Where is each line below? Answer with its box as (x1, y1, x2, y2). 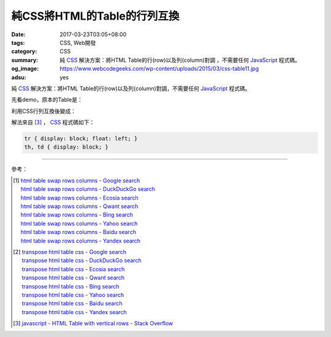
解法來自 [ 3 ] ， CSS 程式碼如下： (11, 118, 95, 126)
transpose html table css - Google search (21, 248, 127, 255)
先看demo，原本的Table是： (11, 96, 83, 104)
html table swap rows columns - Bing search (20, 211, 134, 219)
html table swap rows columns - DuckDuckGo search (20, 185, 156, 193)
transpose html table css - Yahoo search (21, 291, 124, 298)
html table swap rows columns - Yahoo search (20, 220, 138, 227)
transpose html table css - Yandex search (21, 308, 127, 316)
